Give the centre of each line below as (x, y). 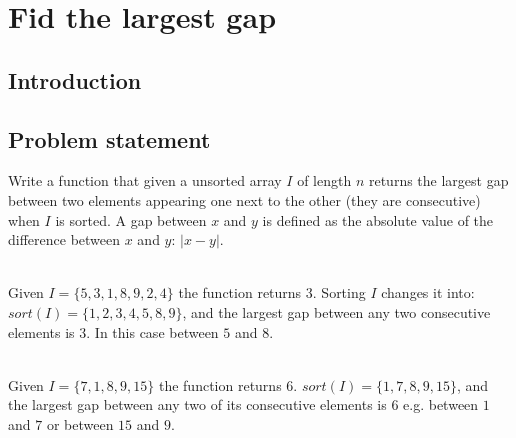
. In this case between (152, 331)
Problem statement (109, 138)
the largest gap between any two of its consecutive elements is (197, 404)
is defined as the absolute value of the (378, 219)
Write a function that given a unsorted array (145, 180)
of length (324, 180)
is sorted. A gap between (131, 219)
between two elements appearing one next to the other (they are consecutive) (244, 199)
